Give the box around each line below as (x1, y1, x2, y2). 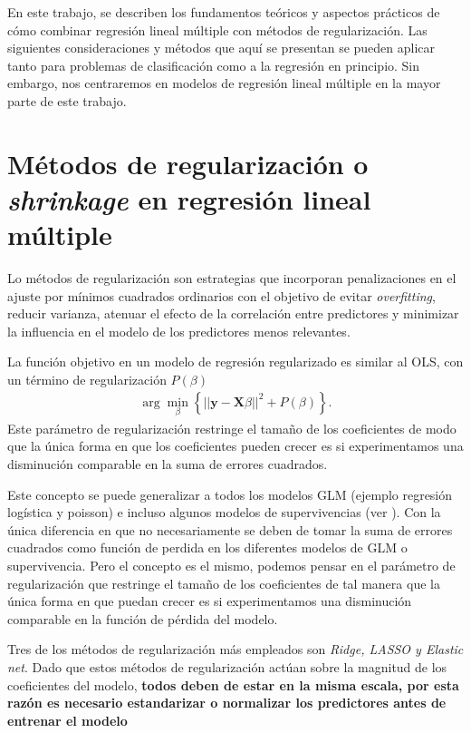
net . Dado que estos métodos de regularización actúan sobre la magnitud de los (7, 658, 447, 676)
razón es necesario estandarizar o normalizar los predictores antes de (7, 693, 447, 712)
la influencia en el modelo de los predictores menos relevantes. (7, 321, 351, 340)
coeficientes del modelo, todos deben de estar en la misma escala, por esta (7, 675, 459, 694)
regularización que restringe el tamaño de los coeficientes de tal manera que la (7, 573, 440, 592)
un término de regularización (7, 370, 167, 389)
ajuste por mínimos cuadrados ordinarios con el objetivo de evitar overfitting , (7, 286, 436, 305)
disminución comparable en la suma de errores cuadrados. (7, 454, 328, 474)
